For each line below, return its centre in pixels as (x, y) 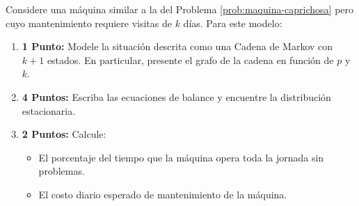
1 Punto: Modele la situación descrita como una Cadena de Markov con (177, 46)
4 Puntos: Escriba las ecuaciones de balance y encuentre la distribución (176, 96)
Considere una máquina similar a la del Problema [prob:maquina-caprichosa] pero (180, 9)
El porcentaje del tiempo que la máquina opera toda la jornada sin (181, 157)
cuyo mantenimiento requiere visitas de (89, 23)
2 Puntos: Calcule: (64, 134)
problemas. (62, 171)
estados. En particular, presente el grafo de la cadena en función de (190, 60)
